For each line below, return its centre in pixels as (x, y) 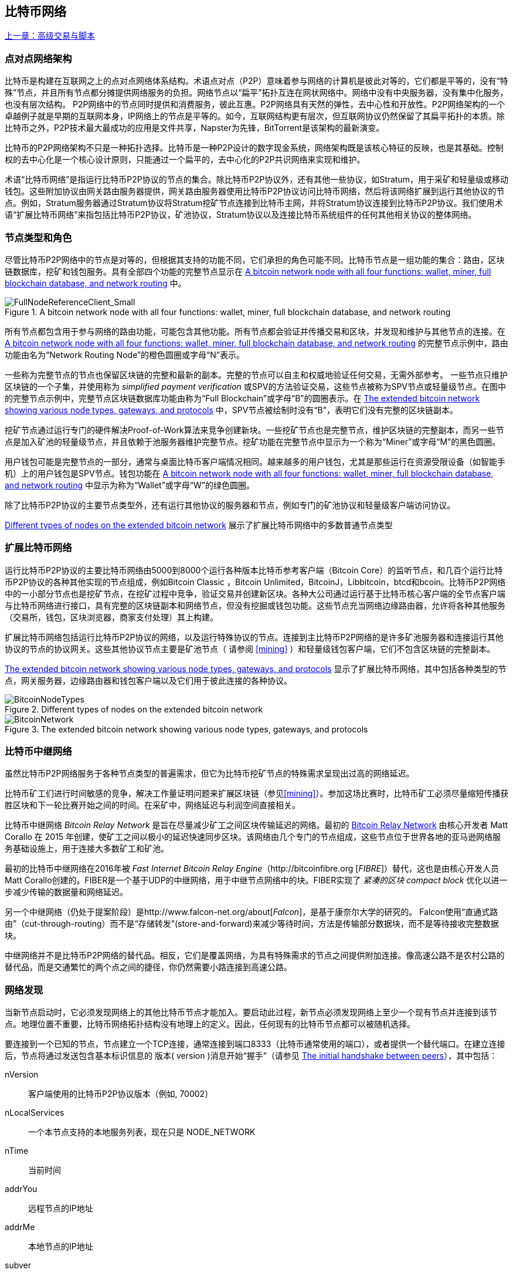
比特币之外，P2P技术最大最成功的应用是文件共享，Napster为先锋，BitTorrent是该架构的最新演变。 (195, 128)
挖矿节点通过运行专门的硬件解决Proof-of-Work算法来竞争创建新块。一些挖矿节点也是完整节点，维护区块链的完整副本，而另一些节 (254, 430)
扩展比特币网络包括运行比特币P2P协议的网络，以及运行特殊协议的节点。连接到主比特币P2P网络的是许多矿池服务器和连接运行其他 (254, 637)
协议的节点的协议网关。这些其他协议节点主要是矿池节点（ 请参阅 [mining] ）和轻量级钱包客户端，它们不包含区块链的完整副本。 (250, 649)
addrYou (21, 1189)
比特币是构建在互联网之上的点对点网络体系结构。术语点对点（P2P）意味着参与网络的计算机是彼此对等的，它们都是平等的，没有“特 (256, 81)
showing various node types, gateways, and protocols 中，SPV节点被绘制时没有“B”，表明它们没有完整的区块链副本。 (231, 410)
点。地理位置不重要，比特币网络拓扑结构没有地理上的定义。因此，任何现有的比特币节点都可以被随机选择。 (210, 1024)
